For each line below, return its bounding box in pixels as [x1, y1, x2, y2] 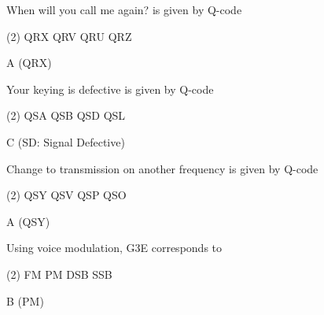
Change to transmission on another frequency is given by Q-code [6, 160, 318, 176]
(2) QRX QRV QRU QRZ [6, 28, 132, 44]
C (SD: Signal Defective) [6, 133, 125, 150]
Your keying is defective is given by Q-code [6, 80, 214, 97]
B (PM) [6, 292, 44, 309]
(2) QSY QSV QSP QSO [6, 187, 127, 203]
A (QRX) [6, 54, 52, 71]
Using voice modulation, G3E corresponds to [6, 239, 223, 256]
